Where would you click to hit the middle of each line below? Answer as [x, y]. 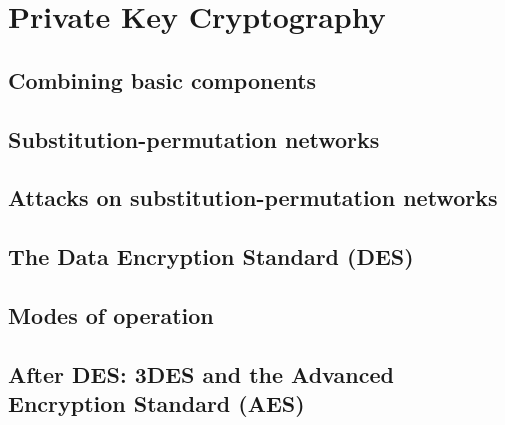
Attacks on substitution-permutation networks [253, 197]
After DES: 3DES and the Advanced [201, 373]
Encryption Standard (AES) [156, 403]
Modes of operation [111, 314]
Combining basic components [162, 79]
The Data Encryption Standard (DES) [211, 256]
